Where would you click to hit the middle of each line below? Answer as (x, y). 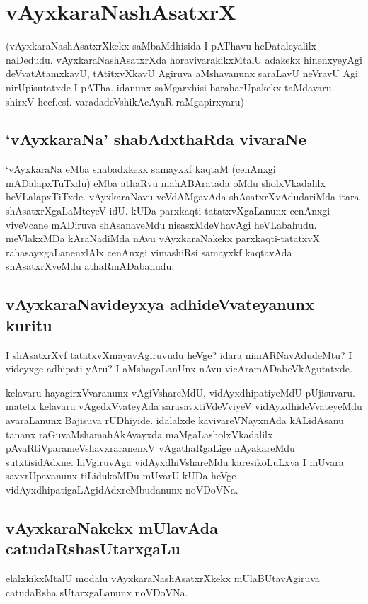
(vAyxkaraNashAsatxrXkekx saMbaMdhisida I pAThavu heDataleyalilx (161, 46)
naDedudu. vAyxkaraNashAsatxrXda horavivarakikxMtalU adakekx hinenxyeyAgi (184, 59)
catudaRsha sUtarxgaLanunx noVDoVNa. (97, 592)
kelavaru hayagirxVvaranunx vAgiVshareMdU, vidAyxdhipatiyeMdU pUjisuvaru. (180, 392)
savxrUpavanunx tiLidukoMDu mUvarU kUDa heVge (121, 475)
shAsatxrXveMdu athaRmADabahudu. (90, 266)
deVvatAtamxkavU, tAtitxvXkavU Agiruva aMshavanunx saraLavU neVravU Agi (182, 73)
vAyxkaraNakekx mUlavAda (112, 527)
